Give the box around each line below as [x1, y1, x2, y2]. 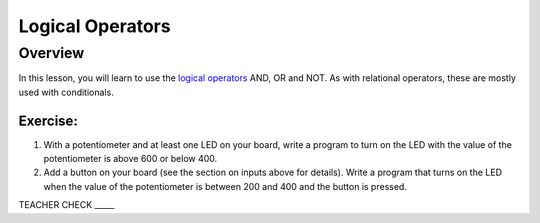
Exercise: [18, 112, 79, 129]
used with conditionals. [18, 86, 114, 98]
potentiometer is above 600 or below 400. [43, 153, 218, 165]
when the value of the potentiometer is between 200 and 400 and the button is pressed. [43, 180, 407, 192]
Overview [18, 44, 85, 62]
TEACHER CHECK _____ [18, 199, 115, 211]
